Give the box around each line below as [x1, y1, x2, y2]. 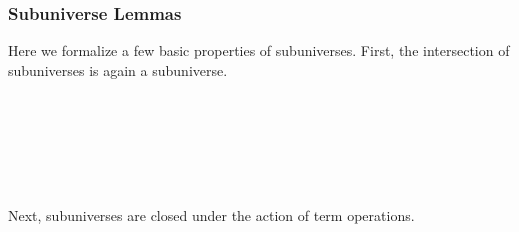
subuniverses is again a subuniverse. [8, 59, 228, 80]
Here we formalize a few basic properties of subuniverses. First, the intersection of [8, 40, 510, 61]
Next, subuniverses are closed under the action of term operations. [8, 205, 415, 226]
